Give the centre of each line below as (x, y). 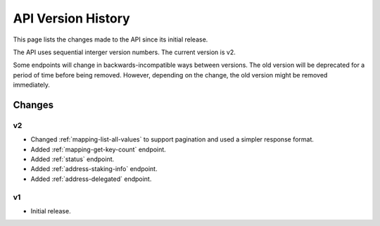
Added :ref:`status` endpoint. (72, 159)
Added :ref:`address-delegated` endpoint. (91, 179)
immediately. (32, 85)
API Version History (71, 18)
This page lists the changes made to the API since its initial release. (110, 39)
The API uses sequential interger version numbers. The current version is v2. (124, 52)
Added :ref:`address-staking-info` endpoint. (94, 169)
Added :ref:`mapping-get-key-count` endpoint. (99, 149)
